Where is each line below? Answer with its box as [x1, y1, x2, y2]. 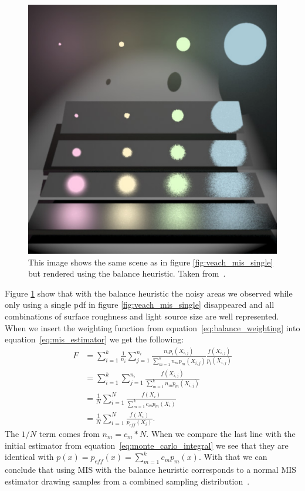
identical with [5, 450, 54, 463]
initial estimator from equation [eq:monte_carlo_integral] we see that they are [5, 439, 289, 451]
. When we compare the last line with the [146, 428, 296, 440]
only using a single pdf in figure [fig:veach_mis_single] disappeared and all [5, 298, 274, 311]
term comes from [39, 428, 100, 440]
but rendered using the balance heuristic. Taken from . [28, 267, 226, 280]
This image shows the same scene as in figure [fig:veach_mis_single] [28, 255, 273, 268]
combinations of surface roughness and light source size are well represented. [5, 310, 279, 322]
